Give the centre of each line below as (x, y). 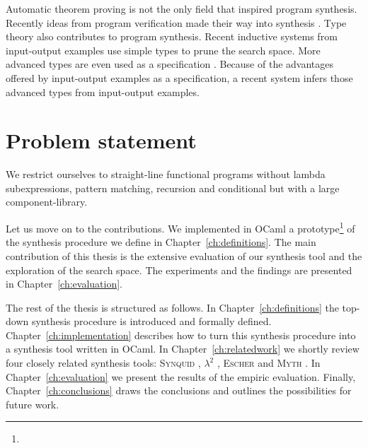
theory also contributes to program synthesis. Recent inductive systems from (172, 36)
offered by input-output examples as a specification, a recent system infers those (179, 77)
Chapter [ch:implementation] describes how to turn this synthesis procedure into (181, 335)
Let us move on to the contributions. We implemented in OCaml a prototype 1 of (180, 227)
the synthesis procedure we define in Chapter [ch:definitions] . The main (161, 242)
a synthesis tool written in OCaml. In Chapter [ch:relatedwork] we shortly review (183, 349)
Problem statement (101, 140)
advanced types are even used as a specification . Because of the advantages (170, 64)
